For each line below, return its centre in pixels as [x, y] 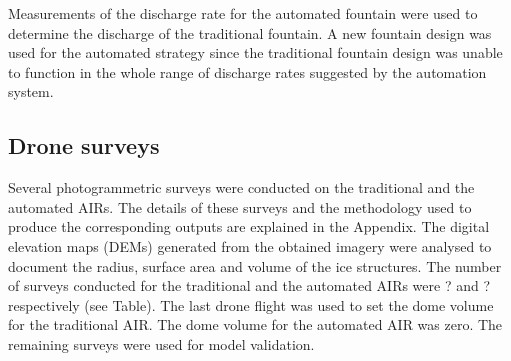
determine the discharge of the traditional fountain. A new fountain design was [250, 32]
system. [31, 91]
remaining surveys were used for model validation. [161, 343]
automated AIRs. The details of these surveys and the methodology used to [240, 206]
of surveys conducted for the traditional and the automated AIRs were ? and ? [249, 285]
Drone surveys [84, 145]
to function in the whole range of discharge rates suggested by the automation [247, 71]
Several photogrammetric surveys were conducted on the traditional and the [241, 187]
